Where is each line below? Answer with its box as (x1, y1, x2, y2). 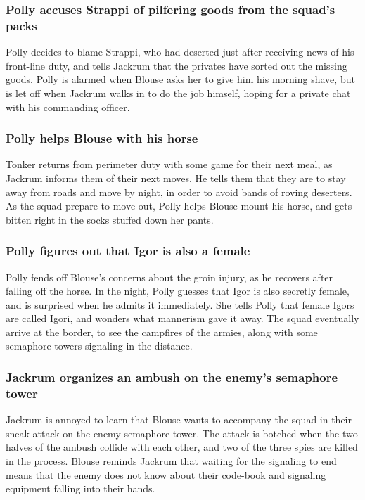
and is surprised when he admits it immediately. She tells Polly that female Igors (6, 297, 354, 312)
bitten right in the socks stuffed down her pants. (6, 212, 214, 226)
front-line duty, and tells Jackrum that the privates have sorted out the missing (6, 58, 347, 72)
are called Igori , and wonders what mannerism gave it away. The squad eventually (6, 311, 359, 326)
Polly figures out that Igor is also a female (6, 242, 250, 259)
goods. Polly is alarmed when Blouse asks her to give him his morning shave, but (6, 72, 355, 86)
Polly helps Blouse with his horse (6, 129, 198, 147)
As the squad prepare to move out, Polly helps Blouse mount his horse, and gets (6, 198, 352, 213)
